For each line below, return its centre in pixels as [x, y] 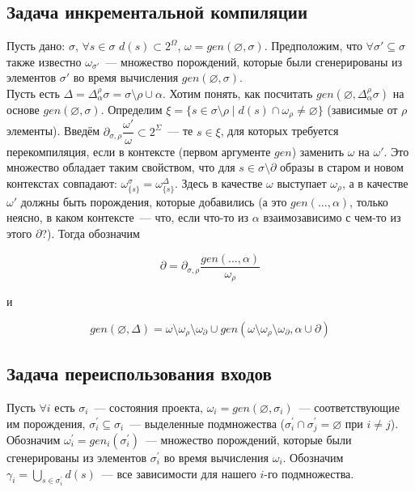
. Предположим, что [313, 46]
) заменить [318, 151]
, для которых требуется [279, 131]
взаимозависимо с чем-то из [332, 217]
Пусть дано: [36, 46]
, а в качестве [375, 182]
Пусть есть [33, 93]
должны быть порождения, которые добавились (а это [154, 201]
